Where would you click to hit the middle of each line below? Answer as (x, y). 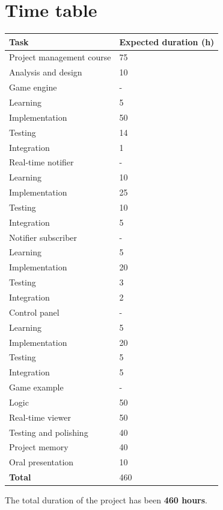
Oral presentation (41, 462)
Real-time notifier (41, 162)
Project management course (60, 57)
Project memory (39, 447)
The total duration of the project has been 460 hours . (106, 500)
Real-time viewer (40, 417)
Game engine (33, 87)
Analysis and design (46, 72)
